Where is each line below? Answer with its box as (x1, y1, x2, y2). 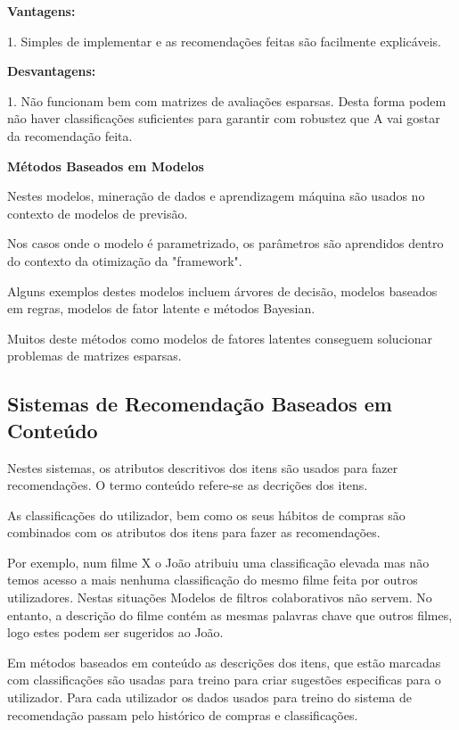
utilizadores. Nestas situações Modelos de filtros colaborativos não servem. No (7, 588, 432, 607)
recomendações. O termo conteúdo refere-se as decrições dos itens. (7, 476, 368, 494)
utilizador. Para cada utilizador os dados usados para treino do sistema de (7, 688, 412, 707)
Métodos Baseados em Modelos (7, 156, 204, 175)
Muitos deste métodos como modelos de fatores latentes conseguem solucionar (7, 328, 433, 347)
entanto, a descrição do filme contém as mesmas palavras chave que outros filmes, (7, 605, 453, 624)
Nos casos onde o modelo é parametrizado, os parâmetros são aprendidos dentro (7, 234, 444, 253)
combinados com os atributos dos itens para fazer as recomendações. (7, 523, 381, 542)
